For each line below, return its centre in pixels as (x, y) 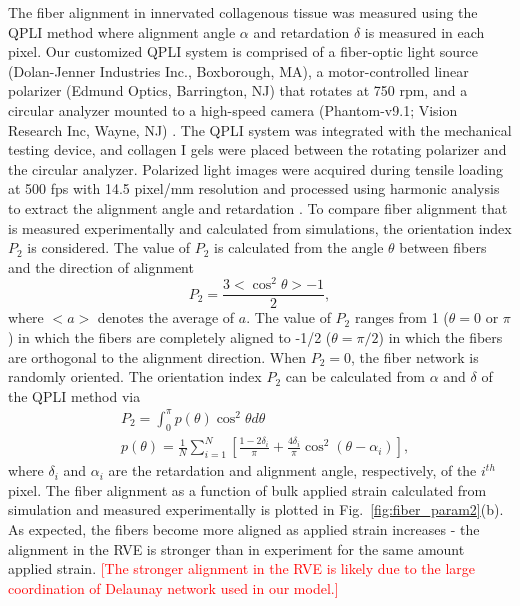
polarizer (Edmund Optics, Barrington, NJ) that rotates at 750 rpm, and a (238, 90)
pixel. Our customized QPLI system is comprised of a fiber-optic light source (243, 51)
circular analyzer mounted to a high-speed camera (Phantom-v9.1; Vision (233, 109)
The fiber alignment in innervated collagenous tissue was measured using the (243, 12)
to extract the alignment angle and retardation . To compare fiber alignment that (258, 207)
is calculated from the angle (299, 247)
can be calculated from (355, 376)
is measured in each (424, 31)
